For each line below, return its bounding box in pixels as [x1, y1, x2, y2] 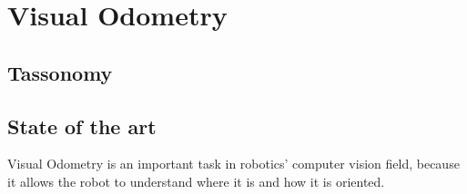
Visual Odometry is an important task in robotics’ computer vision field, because [7, 154, 460, 173]
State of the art [7, 112, 157, 140]
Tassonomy [7, 58, 113, 86]
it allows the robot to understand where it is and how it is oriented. [7, 171, 385, 190]
